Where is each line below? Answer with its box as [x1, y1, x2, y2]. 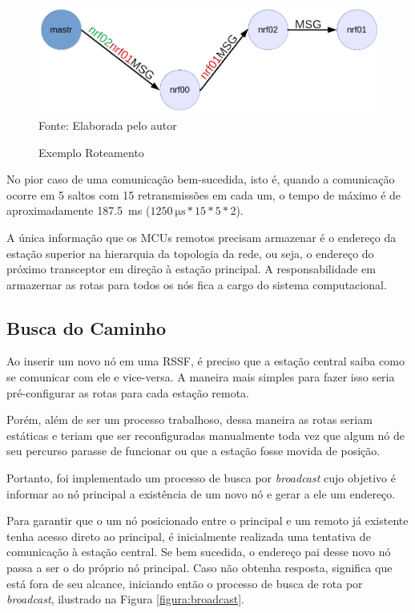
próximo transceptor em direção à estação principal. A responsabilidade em [6, 260, 376, 277]
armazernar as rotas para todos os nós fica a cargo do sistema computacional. [6, 276, 387, 292]
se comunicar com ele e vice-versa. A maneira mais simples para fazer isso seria [6, 369, 395, 385]
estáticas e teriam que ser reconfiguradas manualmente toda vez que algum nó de [6, 426, 405, 443]
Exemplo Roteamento [38, 143, 144, 160]
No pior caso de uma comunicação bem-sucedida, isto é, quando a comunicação [6, 171, 395, 188]
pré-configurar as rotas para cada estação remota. [6, 384, 250, 401]
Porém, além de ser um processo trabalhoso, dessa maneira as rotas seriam [6, 411, 373, 428]
